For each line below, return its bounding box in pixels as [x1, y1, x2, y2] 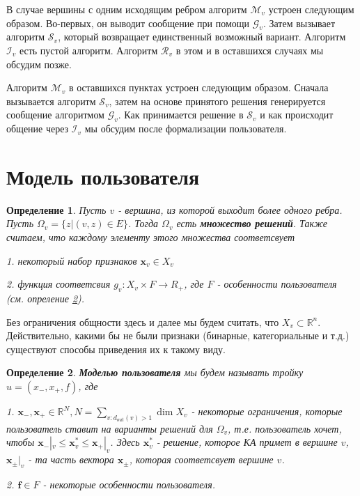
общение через [6, 121, 69, 136]
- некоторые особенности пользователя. [42, 477, 215, 492]
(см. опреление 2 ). [6, 291, 85, 306]
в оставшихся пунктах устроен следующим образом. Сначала [68, 80, 329, 95]
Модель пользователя [6, 162, 200, 190]
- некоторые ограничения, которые [191, 404, 343, 419]
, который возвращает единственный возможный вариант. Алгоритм [58, 29, 346, 44]
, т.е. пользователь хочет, [228, 421, 342, 435]
